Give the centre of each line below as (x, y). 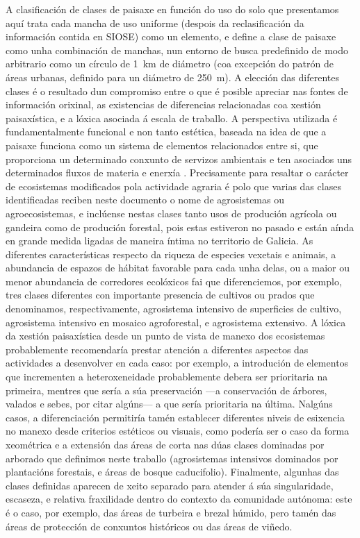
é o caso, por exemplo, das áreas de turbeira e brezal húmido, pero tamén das (171, 512)
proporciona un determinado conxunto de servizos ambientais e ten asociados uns (179, 159)
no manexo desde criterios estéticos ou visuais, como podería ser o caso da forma (178, 431)
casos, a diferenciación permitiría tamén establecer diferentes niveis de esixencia (175, 417)
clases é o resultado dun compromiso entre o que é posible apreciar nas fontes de (177, 91)
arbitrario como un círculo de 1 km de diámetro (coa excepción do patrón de (170, 64)
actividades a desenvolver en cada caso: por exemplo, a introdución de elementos (177, 363)
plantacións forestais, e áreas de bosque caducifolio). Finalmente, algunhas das (172, 472)
